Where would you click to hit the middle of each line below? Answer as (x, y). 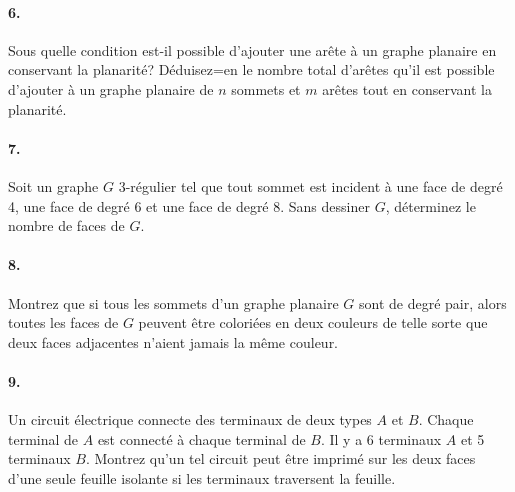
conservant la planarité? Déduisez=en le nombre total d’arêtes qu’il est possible (251, 69)
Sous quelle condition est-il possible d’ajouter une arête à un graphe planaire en (252, 49)
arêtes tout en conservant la (407, 88)
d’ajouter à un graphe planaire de (111, 88)
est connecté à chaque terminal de (201, 438)
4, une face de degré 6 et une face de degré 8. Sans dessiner (189, 205)
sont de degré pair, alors (433, 302)
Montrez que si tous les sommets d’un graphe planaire (173, 302)
